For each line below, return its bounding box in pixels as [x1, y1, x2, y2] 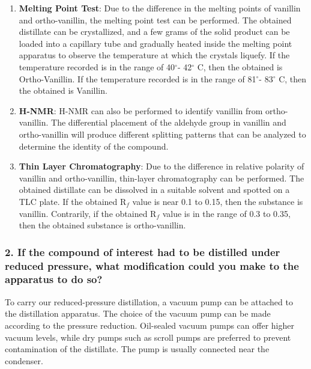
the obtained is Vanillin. [19, 84, 107, 97]
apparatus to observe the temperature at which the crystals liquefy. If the [19, 49, 290, 61]
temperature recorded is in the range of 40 [19, 60, 175, 73]
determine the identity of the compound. [19, 139, 169, 152]
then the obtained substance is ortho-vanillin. [19, 219, 186, 231]
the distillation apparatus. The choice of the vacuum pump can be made [5, 307, 271, 320]
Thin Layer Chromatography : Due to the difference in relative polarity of [19, 160, 304, 172]
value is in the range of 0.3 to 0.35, [162, 207, 291, 219]
